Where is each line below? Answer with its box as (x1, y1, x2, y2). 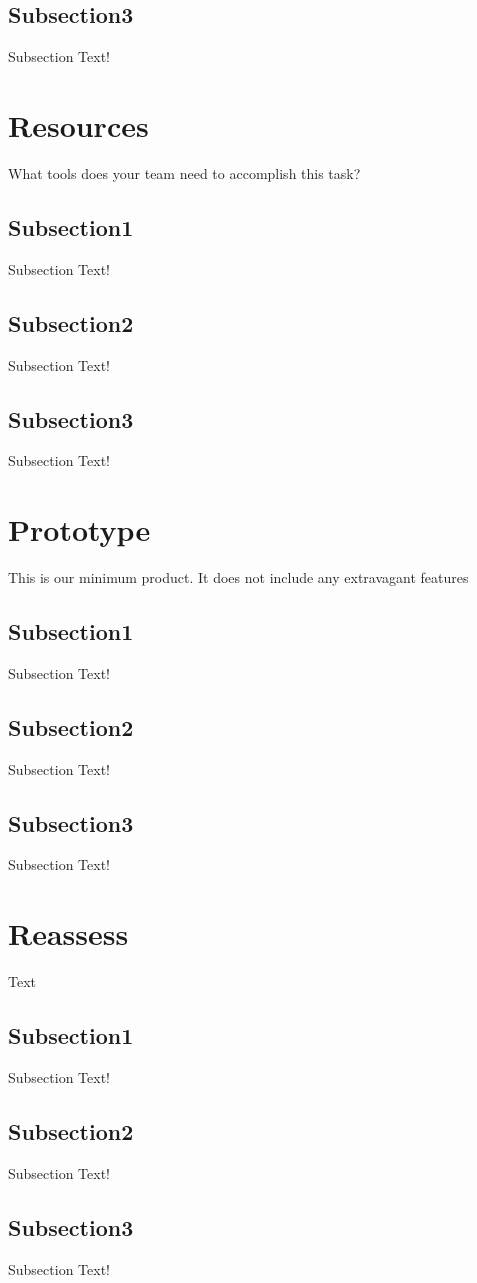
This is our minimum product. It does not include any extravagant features (8, 567, 469, 588)
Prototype (8, 509, 151, 550)
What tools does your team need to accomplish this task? (8, 162, 361, 183)
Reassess (8, 913, 129, 954)
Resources (8, 104, 149, 145)
